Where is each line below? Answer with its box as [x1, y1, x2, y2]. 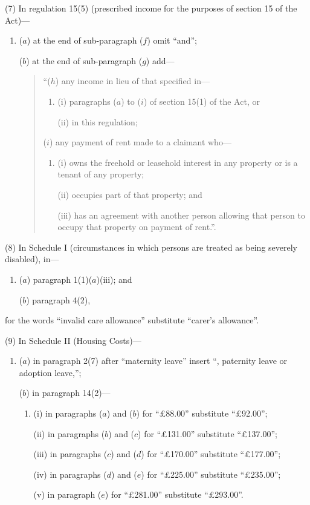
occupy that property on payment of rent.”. [57, 220, 216, 233]
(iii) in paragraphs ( [33, 447, 108, 460]
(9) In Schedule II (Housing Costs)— [5, 334, 141, 346]
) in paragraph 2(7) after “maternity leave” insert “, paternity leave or [27, 354, 288, 367]
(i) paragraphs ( [57, 94, 117, 107]
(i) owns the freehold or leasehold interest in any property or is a [57, 156, 298, 168]
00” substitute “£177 [185, 447, 263, 460]
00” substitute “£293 [149, 488, 228, 501]
